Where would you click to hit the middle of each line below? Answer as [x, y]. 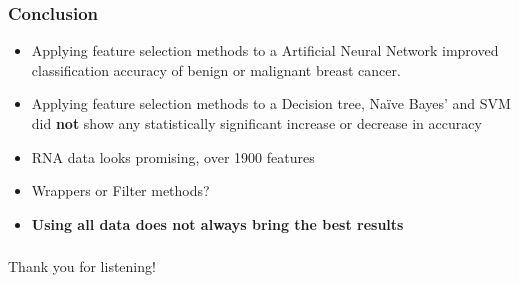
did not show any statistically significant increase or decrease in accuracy [256, 123]
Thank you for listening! [82, 266]
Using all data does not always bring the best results [217, 223]
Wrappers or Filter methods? [120, 190]
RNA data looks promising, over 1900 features [173, 156]
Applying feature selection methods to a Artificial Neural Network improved [265, 50]
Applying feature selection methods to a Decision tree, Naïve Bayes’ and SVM [271, 103]
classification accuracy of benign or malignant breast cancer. [216, 69]
